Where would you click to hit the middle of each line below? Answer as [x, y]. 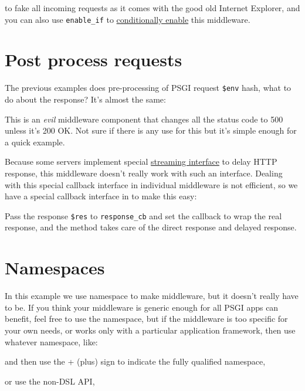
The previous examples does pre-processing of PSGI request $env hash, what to [148, 88]
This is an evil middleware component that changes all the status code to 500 [144, 119]
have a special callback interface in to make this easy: [101, 196]
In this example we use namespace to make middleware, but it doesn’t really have [152, 296]
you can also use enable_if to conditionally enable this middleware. [128, 19]
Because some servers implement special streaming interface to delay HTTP [141, 161]
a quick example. [35, 142]
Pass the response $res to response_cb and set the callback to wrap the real [143, 215]
